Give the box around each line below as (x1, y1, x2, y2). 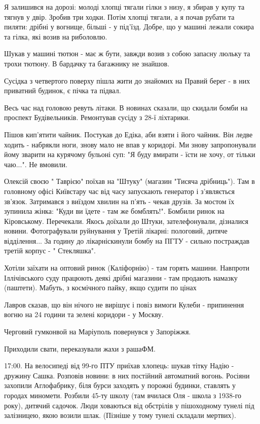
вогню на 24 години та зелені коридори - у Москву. (4, 309, 164, 320)
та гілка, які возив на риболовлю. (4, 31, 107, 42)
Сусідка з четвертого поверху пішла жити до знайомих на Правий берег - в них (4, 75, 250, 86)
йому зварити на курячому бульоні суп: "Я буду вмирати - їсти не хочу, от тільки (4, 149, 255, 160)
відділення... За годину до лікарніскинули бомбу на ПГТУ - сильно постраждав (4, 235, 250, 246)
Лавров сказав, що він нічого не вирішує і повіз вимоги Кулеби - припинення (4, 299, 244, 310)
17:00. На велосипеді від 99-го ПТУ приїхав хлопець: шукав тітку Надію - (4, 360, 234, 371)
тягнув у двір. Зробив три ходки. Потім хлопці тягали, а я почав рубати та (4, 11, 235, 22)
